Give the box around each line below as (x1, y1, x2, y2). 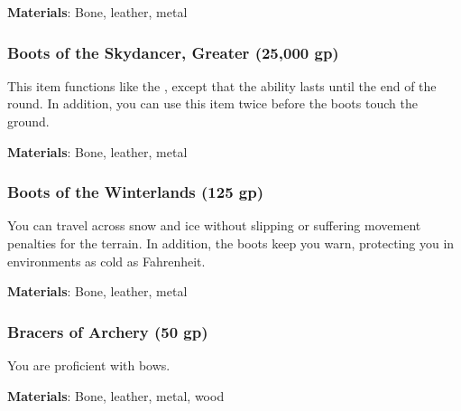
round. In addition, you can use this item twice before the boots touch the (7, 94, 418, 113)
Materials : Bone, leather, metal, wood (7, 386, 225, 405)
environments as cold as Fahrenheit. (7, 251, 206, 270)
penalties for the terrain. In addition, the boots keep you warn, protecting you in (7, 234, 455, 252)
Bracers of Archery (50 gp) (7, 320, 208, 342)
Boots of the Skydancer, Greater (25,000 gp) (7, 41, 339, 63)
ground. (7, 112, 50, 130)
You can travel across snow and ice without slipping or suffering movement (7, 216, 421, 235)
